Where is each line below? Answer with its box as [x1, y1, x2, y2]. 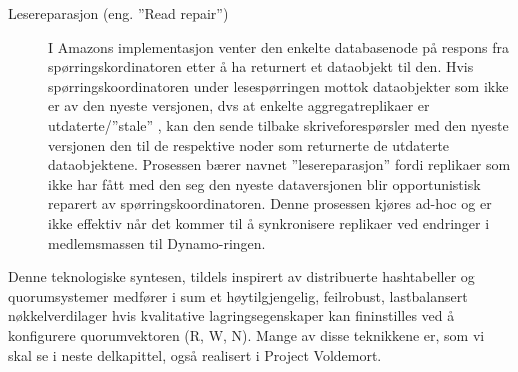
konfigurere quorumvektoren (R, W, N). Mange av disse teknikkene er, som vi [8, 324, 485, 345]
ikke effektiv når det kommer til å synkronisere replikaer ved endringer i [48, 212, 490, 233]
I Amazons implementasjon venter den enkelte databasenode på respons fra [48, 36, 509, 57]
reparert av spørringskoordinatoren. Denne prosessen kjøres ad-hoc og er [48, 193, 492, 214]
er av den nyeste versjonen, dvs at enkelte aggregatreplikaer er [48, 95, 430, 116]
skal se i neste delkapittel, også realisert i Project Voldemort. [8, 344, 382, 365]
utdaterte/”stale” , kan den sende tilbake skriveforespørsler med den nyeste [48, 114, 509, 135]
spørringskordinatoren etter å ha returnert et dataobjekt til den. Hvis [48, 56, 474, 77]
